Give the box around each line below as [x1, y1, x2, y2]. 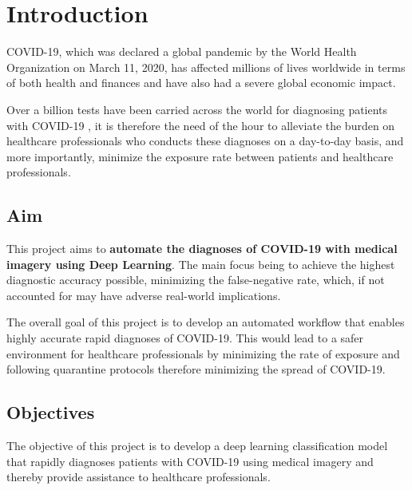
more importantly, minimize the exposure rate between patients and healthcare [6, 148, 394, 164]
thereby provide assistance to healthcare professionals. [6, 468, 271, 485]
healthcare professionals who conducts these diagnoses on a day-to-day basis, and [6, 132, 404, 149]
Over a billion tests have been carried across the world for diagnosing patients [6, 101, 388, 117]
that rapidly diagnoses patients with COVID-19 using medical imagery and [6, 452, 374, 469]
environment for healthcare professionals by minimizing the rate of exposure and [6, 345, 400, 362]
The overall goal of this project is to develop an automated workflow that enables [6, 314, 405, 330]
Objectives [6, 400, 95, 425]
